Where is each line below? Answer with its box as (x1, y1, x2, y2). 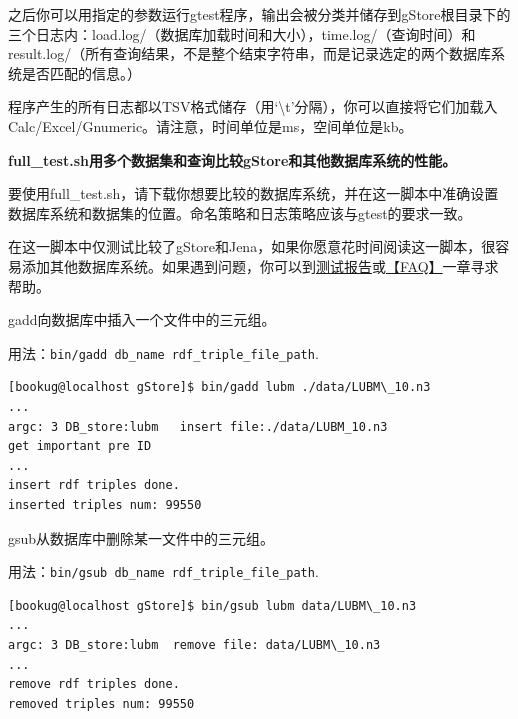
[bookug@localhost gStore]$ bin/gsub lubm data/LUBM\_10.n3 (8, 598, 417, 613)
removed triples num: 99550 (8, 696, 195, 711)
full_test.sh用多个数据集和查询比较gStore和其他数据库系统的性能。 (8, 149, 457, 170)
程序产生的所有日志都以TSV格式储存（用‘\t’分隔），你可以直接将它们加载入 (8, 96, 498, 117)
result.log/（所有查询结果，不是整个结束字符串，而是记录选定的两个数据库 (8, 43, 492, 64)
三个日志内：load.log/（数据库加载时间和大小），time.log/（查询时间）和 (8, 23, 476, 44)
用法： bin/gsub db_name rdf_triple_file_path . (8, 561, 319, 582)
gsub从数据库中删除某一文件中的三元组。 (8, 527, 275, 548)
